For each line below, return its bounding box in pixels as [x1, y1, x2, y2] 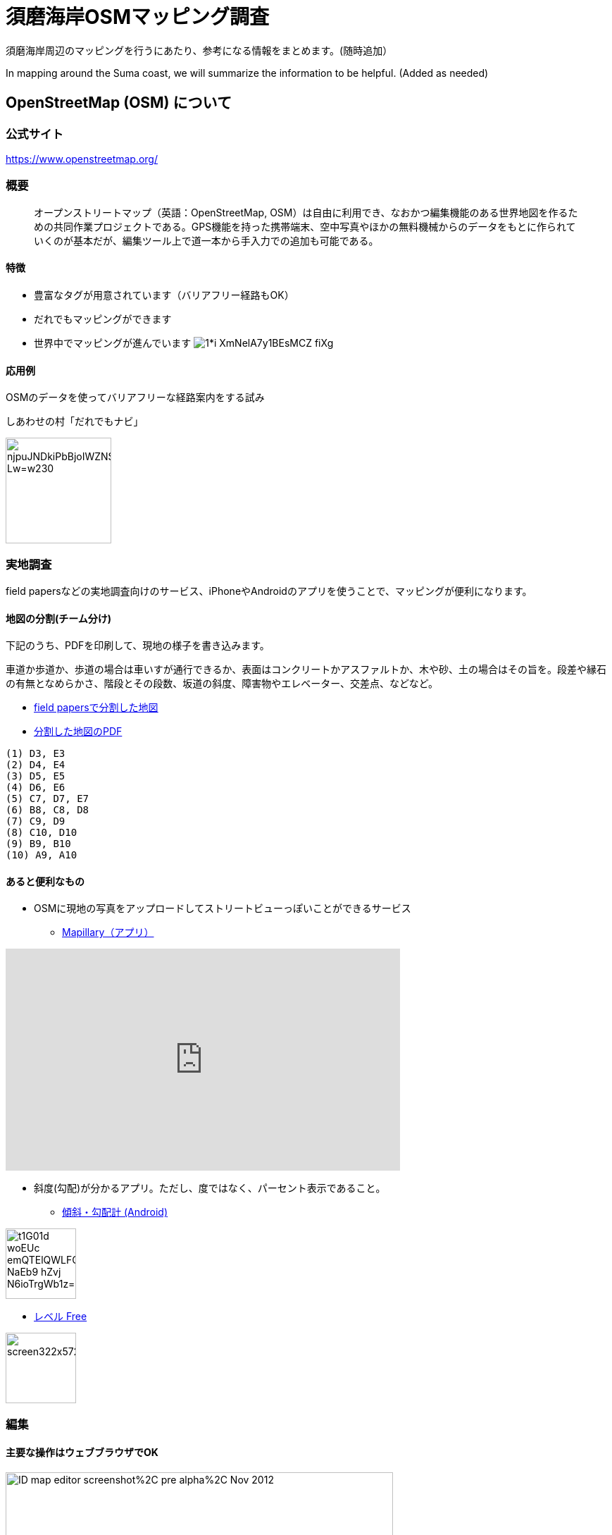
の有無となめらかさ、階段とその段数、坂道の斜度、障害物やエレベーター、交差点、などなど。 [6, 677, 439, 690]
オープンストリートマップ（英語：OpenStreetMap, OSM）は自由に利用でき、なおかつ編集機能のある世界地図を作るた [34, 206, 578, 218]
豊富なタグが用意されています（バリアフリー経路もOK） [34, 288, 294, 301]
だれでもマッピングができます [34, 312, 172, 325]
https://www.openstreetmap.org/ [6, 152, 158, 165]
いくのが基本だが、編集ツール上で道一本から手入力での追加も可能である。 [34, 234, 379, 247]
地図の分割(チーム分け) [6, 612, 112, 624]
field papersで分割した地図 [34, 701, 158, 714]
